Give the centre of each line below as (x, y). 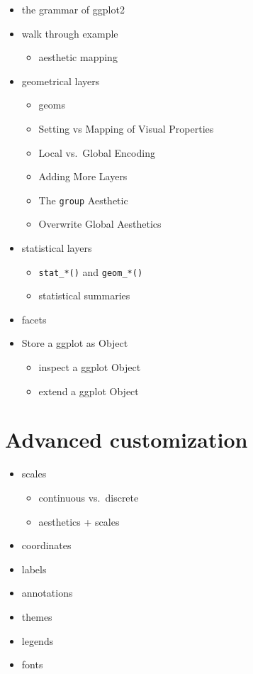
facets (34, 319)
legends (38, 640)
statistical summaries (84, 295)
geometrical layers (61, 81)
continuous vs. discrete (89, 497)
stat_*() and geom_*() (91, 271)
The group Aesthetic (83, 200)
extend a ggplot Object (89, 391)
